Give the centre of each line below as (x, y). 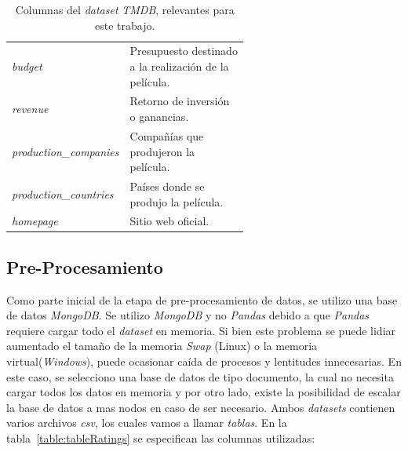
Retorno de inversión (180, 101)
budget (27, 66)
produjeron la (162, 151)
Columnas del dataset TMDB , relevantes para (125, 9)
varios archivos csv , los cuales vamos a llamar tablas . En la (147, 423)
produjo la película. (177, 201)
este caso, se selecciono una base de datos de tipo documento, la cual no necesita (200, 376)
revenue (30, 109)
